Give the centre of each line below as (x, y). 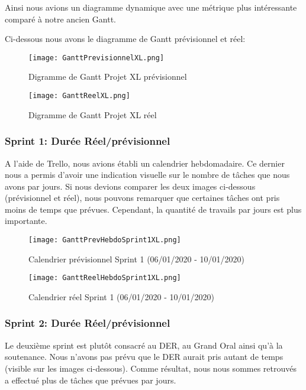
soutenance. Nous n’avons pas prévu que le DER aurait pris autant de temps (144, 357)
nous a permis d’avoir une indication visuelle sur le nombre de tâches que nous (147, 175)
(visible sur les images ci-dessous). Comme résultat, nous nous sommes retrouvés (151, 368)
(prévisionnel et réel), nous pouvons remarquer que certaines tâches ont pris (142, 198)
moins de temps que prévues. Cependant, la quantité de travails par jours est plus (153, 209)
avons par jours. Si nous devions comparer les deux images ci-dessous (130, 186)
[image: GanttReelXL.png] (79, 96)
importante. (26, 221)
